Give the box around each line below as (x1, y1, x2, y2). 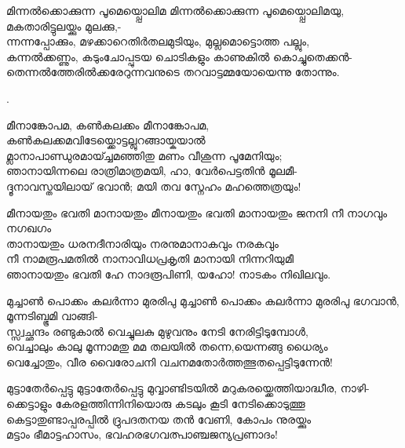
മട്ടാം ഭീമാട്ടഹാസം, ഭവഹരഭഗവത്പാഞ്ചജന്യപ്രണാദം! (6, 426, 278, 443)
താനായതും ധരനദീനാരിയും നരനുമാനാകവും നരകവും (6, 235, 279, 251)
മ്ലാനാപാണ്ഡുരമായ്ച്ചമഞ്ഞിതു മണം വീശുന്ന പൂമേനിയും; (6, 147, 283, 163)
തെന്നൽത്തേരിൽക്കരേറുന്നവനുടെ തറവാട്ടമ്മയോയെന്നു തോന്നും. (6, 64, 340, 80)
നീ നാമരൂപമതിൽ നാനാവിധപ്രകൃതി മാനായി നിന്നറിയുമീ (6, 250, 294, 267)
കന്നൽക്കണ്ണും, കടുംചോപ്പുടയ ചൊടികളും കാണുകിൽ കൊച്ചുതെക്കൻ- (6, 48, 352, 64)
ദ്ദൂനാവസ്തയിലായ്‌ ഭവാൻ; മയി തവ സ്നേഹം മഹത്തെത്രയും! (6, 177, 301, 194)
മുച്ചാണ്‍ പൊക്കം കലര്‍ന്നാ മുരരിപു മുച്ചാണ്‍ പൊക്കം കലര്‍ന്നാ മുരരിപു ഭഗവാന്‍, (6, 292, 400, 308)
